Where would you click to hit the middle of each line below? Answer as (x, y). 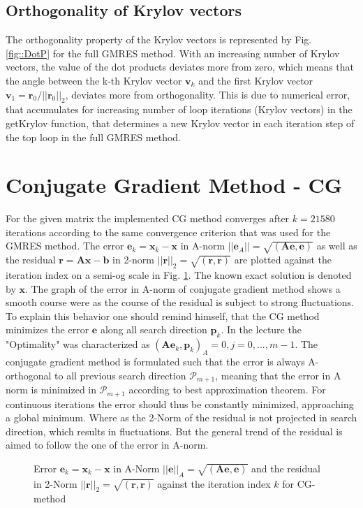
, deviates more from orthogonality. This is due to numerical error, (208, 94)
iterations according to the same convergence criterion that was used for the (168, 232)
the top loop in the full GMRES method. (93, 137)
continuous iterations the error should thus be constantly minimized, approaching (180, 404)
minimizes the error (47, 329)
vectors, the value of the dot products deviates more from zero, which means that (180, 67)
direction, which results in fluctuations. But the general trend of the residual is (174, 431)
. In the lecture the (261, 329)
